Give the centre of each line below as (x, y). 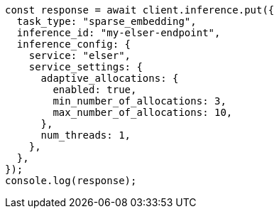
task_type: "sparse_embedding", (106, 21)
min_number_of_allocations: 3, (139, 101)
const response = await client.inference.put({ (140, 10)
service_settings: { (86, 67)
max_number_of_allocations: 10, (143, 112)
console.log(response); (71, 181)
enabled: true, (95, 90)
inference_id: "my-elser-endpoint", (119, 33)
